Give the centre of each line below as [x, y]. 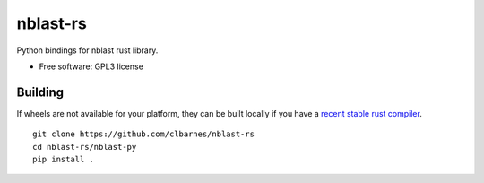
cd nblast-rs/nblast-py [85, 147]
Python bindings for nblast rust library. [87, 50]
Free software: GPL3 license [91, 66]
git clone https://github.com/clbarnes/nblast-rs [144, 134]
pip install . [63, 160]
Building [40, 92]
